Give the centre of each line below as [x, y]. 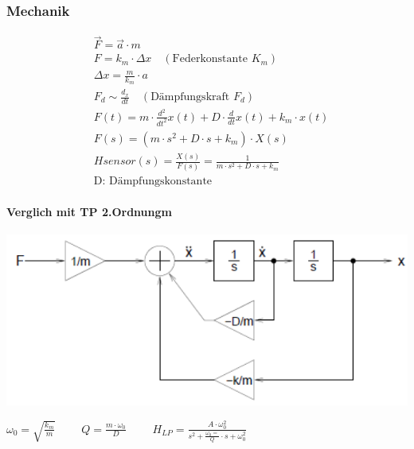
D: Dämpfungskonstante [153, 181]
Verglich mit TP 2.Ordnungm [89, 212]
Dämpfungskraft [190, 97]
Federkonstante [210, 59]
